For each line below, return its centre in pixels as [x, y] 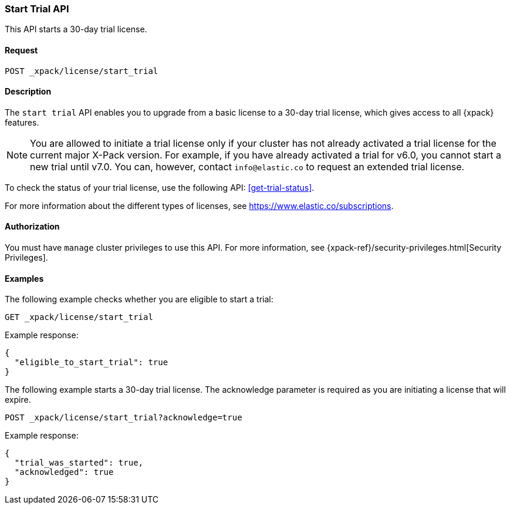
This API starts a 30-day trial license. [76, 29]
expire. [18, 400]
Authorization [32, 227]
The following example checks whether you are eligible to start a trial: [139, 299]
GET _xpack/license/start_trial [79, 317]
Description [28, 92]
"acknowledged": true [64, 472]
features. [22, 122]
